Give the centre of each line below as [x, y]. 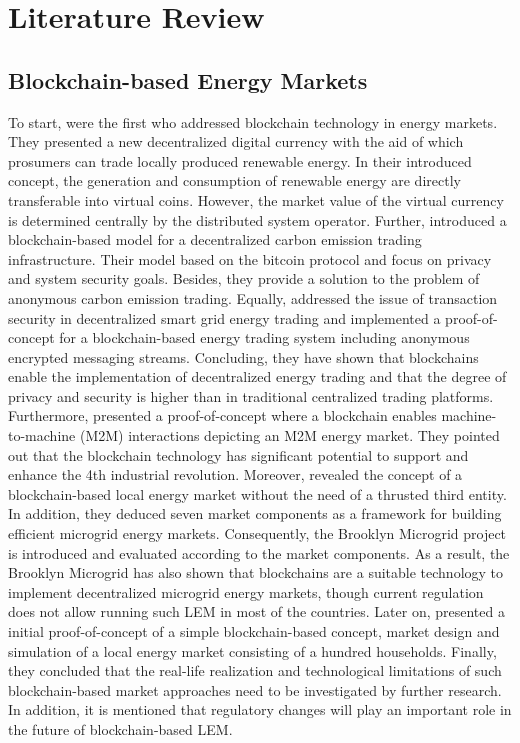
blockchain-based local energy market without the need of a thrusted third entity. [257, 493]
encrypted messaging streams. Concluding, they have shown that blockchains [243, 356]
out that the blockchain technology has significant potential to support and [238, 454]
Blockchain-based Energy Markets [188, 79]
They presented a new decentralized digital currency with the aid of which [236, 141]
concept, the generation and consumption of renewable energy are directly [234, 180]
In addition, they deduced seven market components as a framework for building [255, 513]
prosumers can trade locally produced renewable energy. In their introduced [240, 160]
